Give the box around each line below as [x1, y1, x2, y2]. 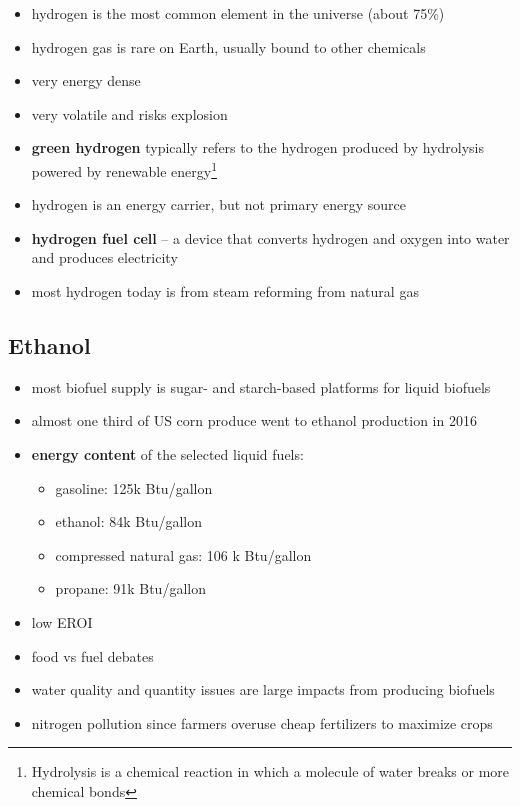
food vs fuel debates [31, 645, 154, 666]
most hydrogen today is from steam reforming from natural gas [31, 281, 419, 301]
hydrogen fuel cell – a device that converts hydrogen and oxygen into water [31, 227, 510, 248]
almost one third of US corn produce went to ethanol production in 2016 [31, 410, 477, 431]
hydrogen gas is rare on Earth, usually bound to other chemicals [31, 36, 426, 57]
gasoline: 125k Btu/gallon [55, 477, 213, 498]
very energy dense [31, 70, 141, 91]
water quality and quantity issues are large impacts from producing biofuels [31, 679, 495, 700]
